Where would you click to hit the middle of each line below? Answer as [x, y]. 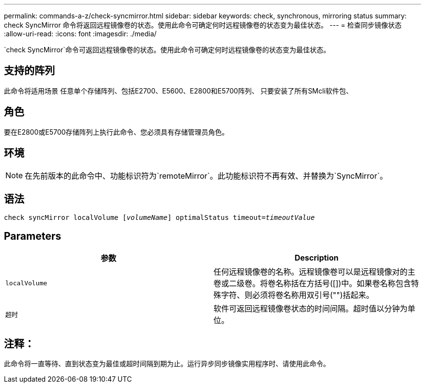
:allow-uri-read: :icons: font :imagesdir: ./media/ [80, 34]
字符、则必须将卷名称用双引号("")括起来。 [298, 295]
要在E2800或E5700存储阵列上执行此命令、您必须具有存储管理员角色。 [116, 132]
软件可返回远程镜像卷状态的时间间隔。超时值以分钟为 [311, 309]
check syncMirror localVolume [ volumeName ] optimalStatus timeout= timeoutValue [159, 218]
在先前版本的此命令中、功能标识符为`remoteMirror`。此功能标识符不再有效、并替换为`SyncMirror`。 [206, 176]
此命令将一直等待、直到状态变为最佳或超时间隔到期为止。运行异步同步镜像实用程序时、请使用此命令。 [167, 364]
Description [317, 258]
